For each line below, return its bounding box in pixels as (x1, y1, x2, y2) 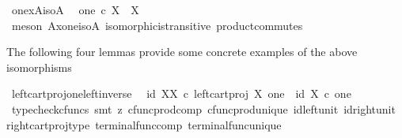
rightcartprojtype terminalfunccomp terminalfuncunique (6, 116, 282, 132)
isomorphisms (6, 58, 72, 75)
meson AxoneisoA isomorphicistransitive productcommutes (11, 17, 303, 33)
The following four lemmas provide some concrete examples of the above (6, 43, 358, 60)
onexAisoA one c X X (11, 2, 139, 17)
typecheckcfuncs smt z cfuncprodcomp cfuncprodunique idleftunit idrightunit (11, 100, 396, 117)
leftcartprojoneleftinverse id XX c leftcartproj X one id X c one (11, 85, 351, 102)
